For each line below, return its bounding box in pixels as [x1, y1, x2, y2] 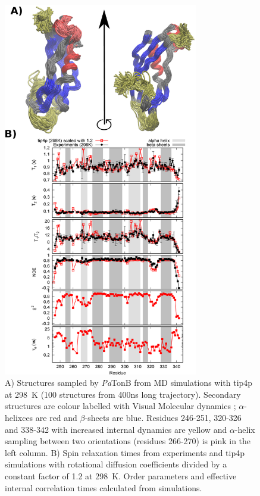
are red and [35, 411, 77, 424]
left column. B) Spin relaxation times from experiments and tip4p [5, 446, 245, 458]
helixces [5, 411, 33, 424]
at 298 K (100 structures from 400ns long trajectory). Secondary [5, 388, 241, 400]
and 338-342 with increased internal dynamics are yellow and [5, 423, 227, 435]
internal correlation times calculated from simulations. [5, 481, 202, 494]
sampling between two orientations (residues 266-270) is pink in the [5, 435, 251, 447]
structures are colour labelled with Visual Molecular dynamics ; [5, 400, 236, 412]
